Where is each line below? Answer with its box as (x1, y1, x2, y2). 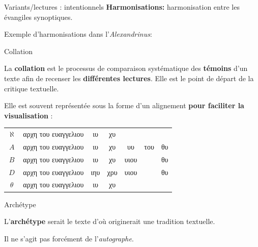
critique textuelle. (4, 83, 59, 93)
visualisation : (4, 110, 53, 120)
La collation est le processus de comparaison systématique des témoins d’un (4, 63, 248, 73)
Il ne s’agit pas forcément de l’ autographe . (4, 233, 134, 243)
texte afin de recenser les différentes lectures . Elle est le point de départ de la (4, 72, 254, 83)
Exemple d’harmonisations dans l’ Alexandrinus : (4, 29, 152, 39)
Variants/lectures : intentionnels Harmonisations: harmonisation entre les (4, 2, 240, 12)
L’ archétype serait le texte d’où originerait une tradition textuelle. (4, 216, 215, 227)
